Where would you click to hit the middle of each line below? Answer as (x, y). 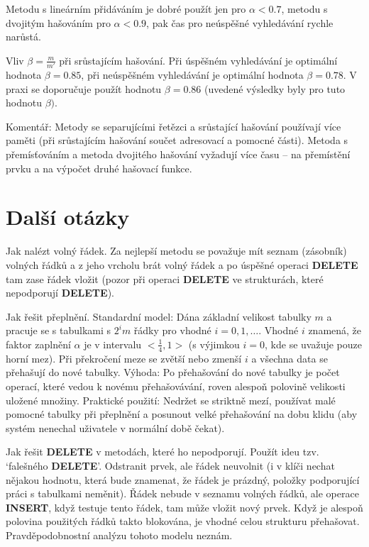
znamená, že (335, 330)
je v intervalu (113, 344)
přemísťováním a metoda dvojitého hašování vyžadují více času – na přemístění (178, 154)
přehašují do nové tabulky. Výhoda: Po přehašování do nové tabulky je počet (173, 372)
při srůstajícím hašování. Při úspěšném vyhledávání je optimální (198, 60)
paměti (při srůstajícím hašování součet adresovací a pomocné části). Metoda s (177, 140)
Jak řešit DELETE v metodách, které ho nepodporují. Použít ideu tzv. (163, 452)
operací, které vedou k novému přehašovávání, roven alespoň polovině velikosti (176, 386)
